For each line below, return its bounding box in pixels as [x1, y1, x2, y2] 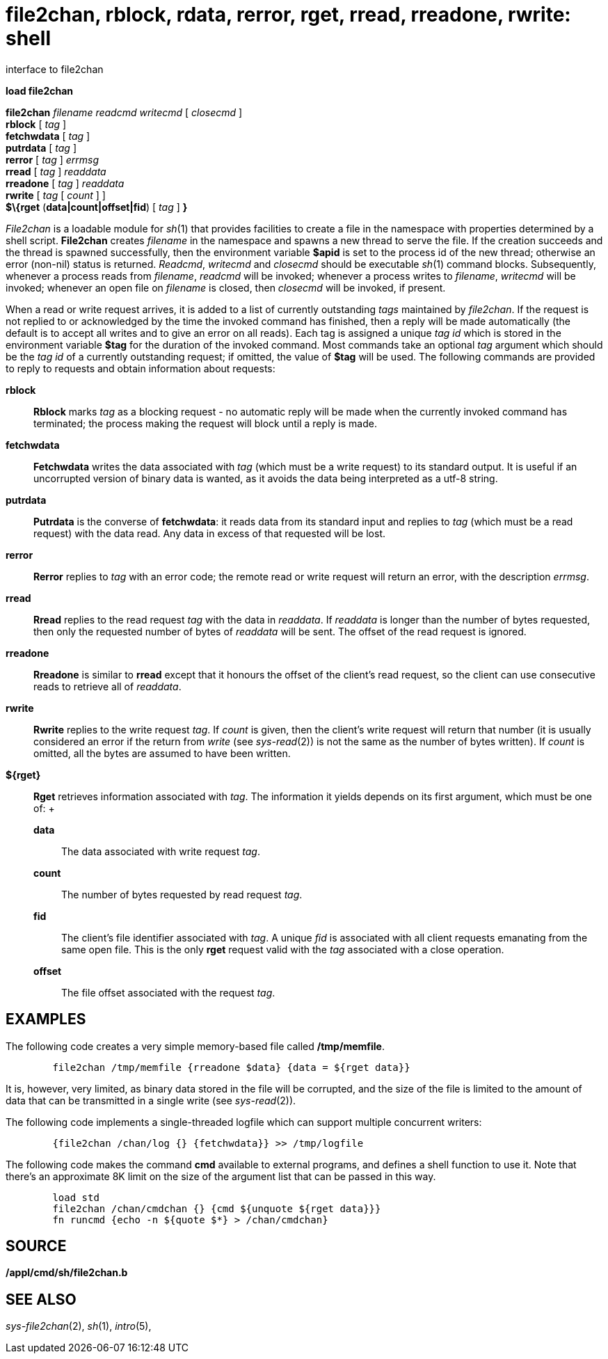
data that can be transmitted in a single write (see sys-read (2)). [6, 1094, 296, 1106]
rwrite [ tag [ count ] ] [6, 189, 106, 201]
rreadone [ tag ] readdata [6, 177, 125, 189]
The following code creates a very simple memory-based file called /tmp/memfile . [6, 1040, 385, 1052]
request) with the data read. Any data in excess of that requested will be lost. [33, 527, 386, 539]
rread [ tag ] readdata [6, 165, 106, 177]
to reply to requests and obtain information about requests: [6, 362, 275, 374]
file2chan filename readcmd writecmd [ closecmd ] [6, 106, 243, 118]
